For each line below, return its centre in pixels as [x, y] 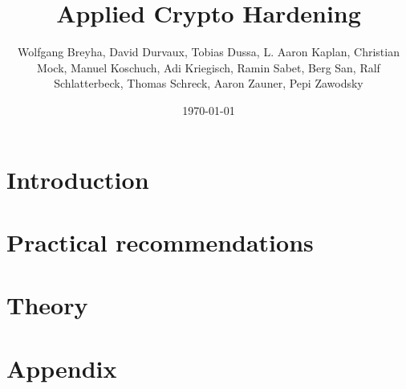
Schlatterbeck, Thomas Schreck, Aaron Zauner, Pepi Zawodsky [209, 83]
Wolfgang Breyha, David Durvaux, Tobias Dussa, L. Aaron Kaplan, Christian [209, 52]
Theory [47, 305]
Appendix [62, 368]
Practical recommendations [160, 242]
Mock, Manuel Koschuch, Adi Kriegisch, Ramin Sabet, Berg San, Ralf [209, 67]
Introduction [78, 179]
